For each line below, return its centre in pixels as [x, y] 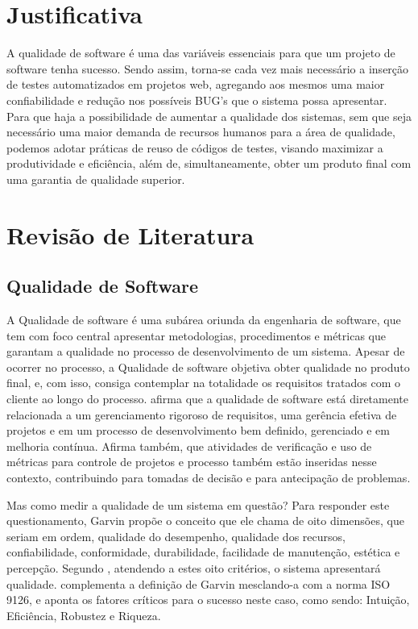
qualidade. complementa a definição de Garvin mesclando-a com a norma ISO [199, 583]
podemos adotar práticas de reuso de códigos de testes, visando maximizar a [195, 147]
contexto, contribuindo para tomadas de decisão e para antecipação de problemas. [209, 477]
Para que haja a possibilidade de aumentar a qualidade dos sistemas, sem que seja [209, 116]
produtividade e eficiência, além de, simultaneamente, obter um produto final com [209, 163]
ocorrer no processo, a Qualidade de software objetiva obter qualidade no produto [208, 367]
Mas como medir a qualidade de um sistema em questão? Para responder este [198, 504]
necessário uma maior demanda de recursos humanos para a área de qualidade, [201, 132]
